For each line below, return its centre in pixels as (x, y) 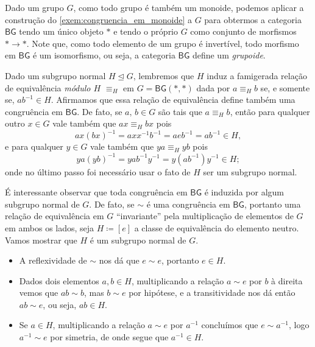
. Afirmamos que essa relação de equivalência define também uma (173, 100)
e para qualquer (34, 146)
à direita (287, 280)
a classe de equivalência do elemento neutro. (217, 227)
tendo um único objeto (61, 31)
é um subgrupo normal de (138, 240)
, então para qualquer (270, 111)
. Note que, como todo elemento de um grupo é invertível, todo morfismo (163, 43)
